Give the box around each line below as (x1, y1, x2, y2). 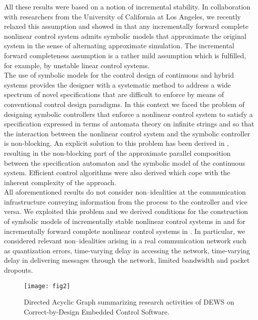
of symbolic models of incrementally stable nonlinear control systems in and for (4, 216, 246, 226)
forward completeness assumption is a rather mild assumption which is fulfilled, (4, 50, 246, 60)
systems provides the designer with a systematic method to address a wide (4, 79, 231, 90)
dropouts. (4, 265, 33, 275)
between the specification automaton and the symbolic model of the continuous (4, 157, 246, 168)
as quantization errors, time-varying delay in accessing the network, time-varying (4, 245, 250, 255)
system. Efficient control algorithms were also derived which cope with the (4, 167, 230, 178)
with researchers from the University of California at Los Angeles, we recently (4, 11, 241, 21)
